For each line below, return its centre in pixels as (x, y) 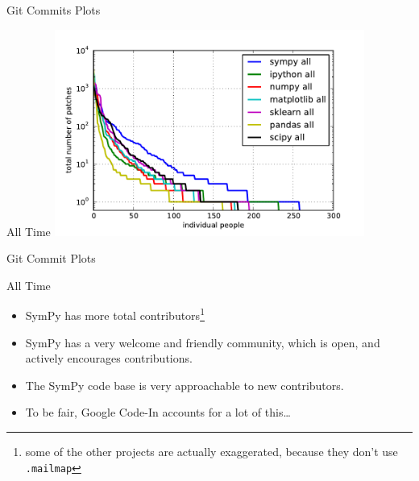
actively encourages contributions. (109, 358)
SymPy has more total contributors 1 (115, 314)
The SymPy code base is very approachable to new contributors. (185, 385)
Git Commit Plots (51, 258)
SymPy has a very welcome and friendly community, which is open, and (203, 342)
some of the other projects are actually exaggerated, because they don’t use (212, 451)
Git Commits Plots (54, 10)
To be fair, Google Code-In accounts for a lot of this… (158, 412)
